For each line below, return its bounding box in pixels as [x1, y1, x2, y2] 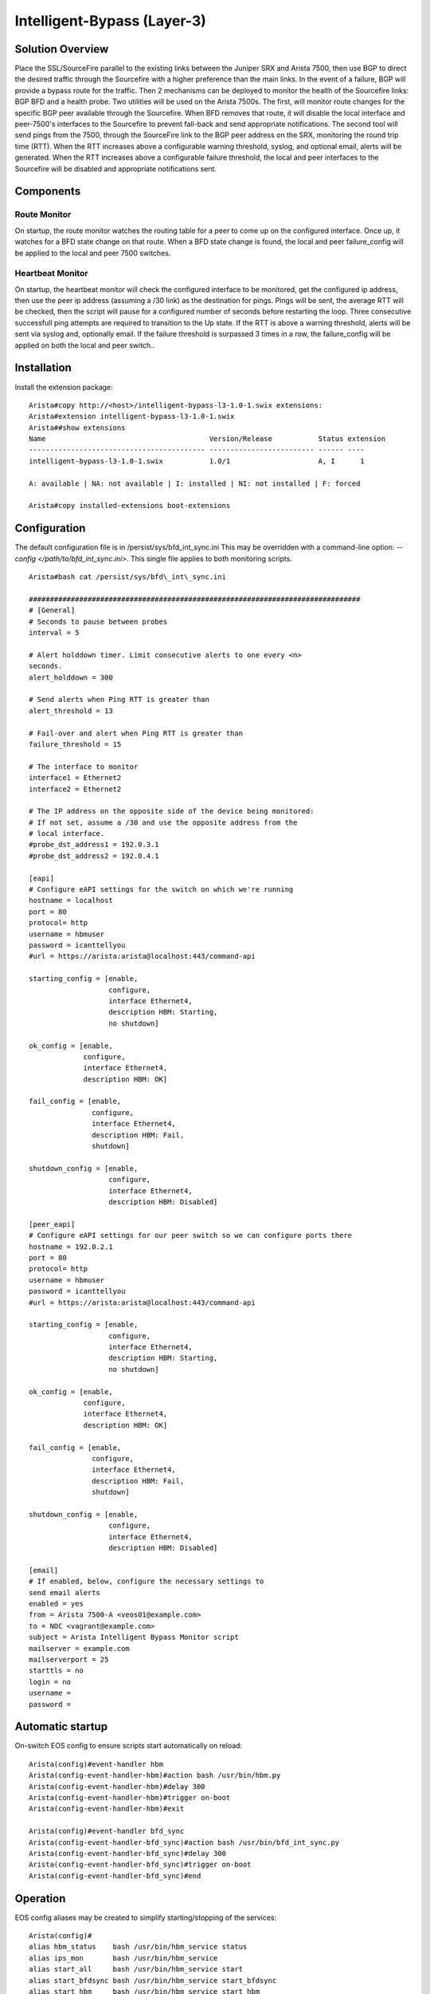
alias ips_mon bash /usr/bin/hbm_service [29, 1953, 218, 1962]
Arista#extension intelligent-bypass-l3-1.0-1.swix [29, 412, 235, 421]
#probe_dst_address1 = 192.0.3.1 [29, 840, 159, 849]
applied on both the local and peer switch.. [14, 340, 155, 350]
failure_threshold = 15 [29, 739, 122, 749]
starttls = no [29, 1666, 84, 1675]
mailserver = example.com [29, 1644, 131, 1653]
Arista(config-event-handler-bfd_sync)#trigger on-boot [29, 1860, 252, 1870]
